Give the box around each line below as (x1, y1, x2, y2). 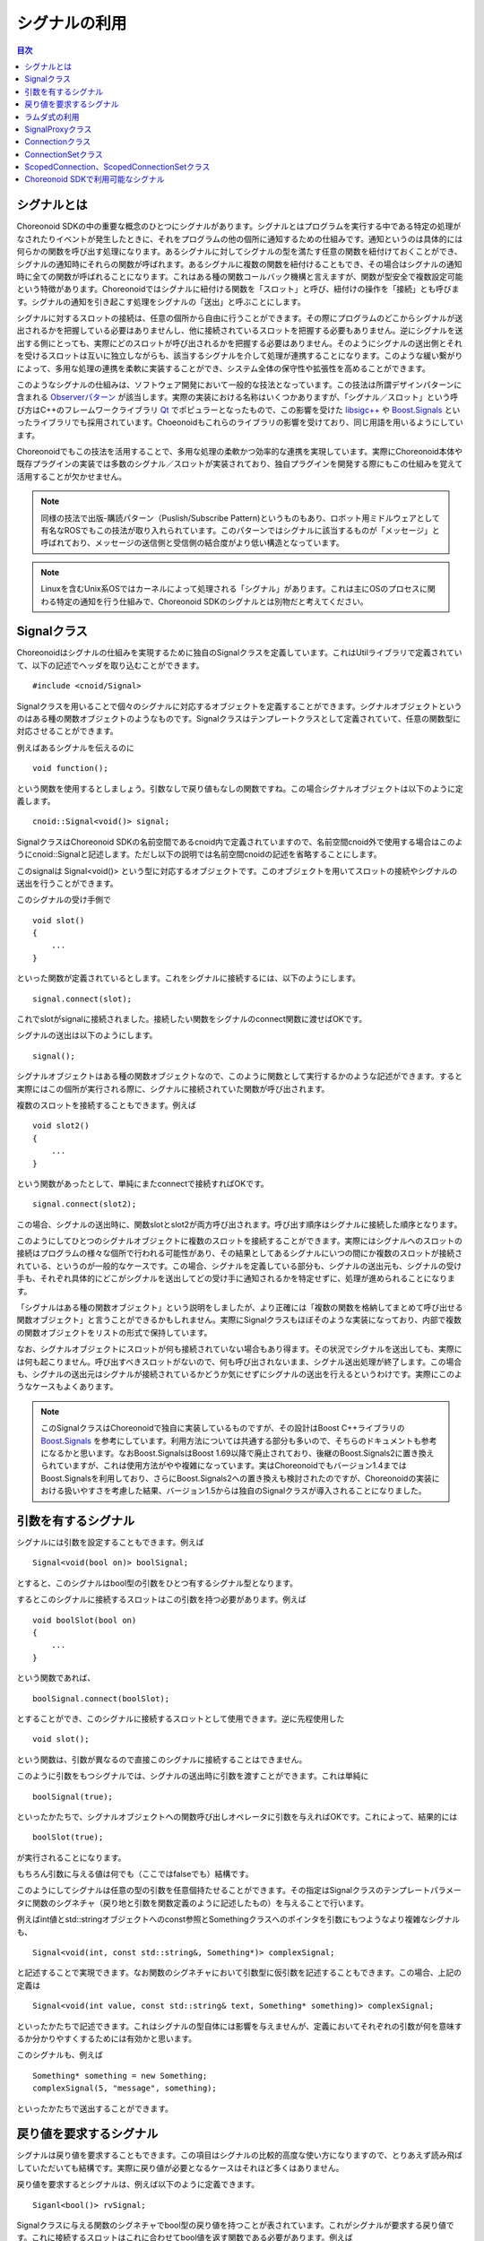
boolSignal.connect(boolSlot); (32, 1693, 170, 1703)
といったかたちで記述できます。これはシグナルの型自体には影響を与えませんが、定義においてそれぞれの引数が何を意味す (16, 2020, 463, 2031)
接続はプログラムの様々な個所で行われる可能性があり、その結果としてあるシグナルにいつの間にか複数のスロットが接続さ (16, 1248, 463, 1259)
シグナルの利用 (16, 13, 127, 33)
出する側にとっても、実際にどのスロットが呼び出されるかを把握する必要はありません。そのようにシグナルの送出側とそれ (16, 337, 462, 349)
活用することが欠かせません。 (16, 471, 127, 481)
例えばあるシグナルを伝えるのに (16, 742, 134, 753)
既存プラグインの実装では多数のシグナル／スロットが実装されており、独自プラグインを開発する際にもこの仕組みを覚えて (16, 458, 463, 470)
